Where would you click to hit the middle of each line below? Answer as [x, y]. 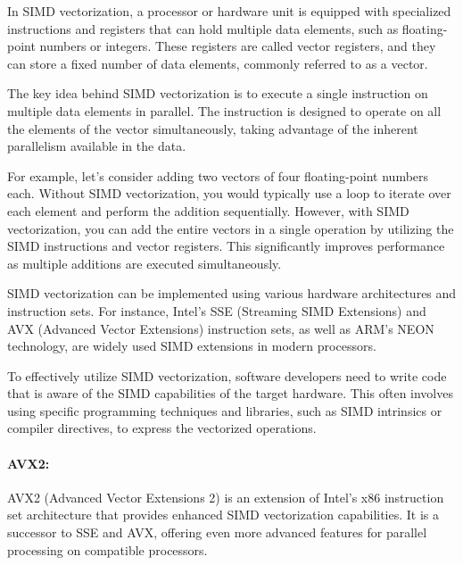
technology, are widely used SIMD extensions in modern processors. [192, 346]
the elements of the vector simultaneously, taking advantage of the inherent [213, 128]
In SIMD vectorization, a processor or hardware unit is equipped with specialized [229, 11]
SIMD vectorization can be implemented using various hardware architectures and [232, 293]
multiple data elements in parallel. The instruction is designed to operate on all [224, 110]
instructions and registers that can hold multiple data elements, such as [203, 28]
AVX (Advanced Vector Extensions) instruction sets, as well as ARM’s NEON [221, 328]
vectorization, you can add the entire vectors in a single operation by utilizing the [231, 228]
